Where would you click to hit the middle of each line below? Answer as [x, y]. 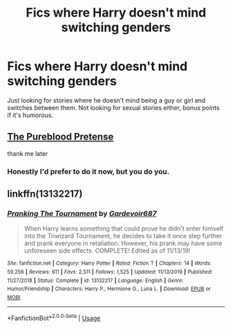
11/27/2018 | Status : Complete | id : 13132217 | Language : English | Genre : [96, 281]
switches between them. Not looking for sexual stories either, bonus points [113, 107]
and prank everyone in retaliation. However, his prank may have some [123, 243]
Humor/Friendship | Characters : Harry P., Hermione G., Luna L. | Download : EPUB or [109, 289]
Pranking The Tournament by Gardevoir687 [82, 213]
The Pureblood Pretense [60, 137]
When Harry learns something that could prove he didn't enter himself [124, 229]
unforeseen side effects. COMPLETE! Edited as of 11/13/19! [107, 251]
